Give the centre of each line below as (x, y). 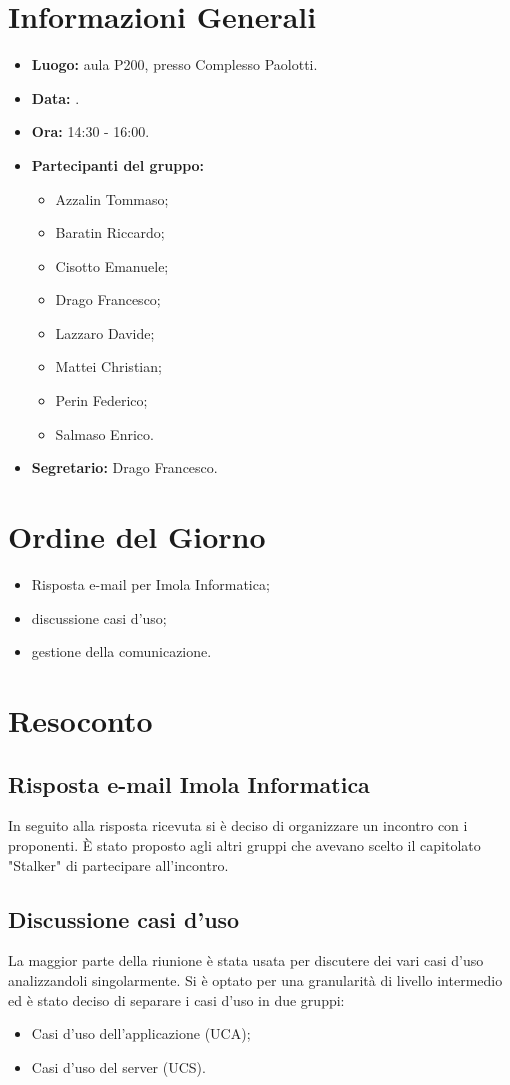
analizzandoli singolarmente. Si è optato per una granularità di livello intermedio (255, 979)
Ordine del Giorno (137, 536)
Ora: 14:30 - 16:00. (90, 131)
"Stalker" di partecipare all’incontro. (118, 864)
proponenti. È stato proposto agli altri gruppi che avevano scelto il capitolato (244, 844)
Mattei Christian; (108, 366)
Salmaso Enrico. (104, 433)
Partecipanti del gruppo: (118, 164)
